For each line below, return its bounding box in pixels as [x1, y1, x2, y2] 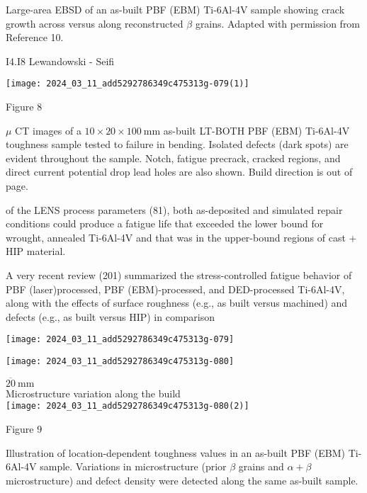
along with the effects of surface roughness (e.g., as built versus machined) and [6, 295, 348, 310]
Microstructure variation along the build [6, 385, 181, 400]
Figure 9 [6, 421, 43, 436]
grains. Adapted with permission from [195, 16, 361, 30]
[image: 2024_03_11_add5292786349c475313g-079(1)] [6, 79, 249, 89]
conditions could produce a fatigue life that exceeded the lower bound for [6, 216, 324, 231]
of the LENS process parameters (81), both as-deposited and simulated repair [6, 202, 343, 217]
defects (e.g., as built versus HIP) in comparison [6, 309, 215, 324]
